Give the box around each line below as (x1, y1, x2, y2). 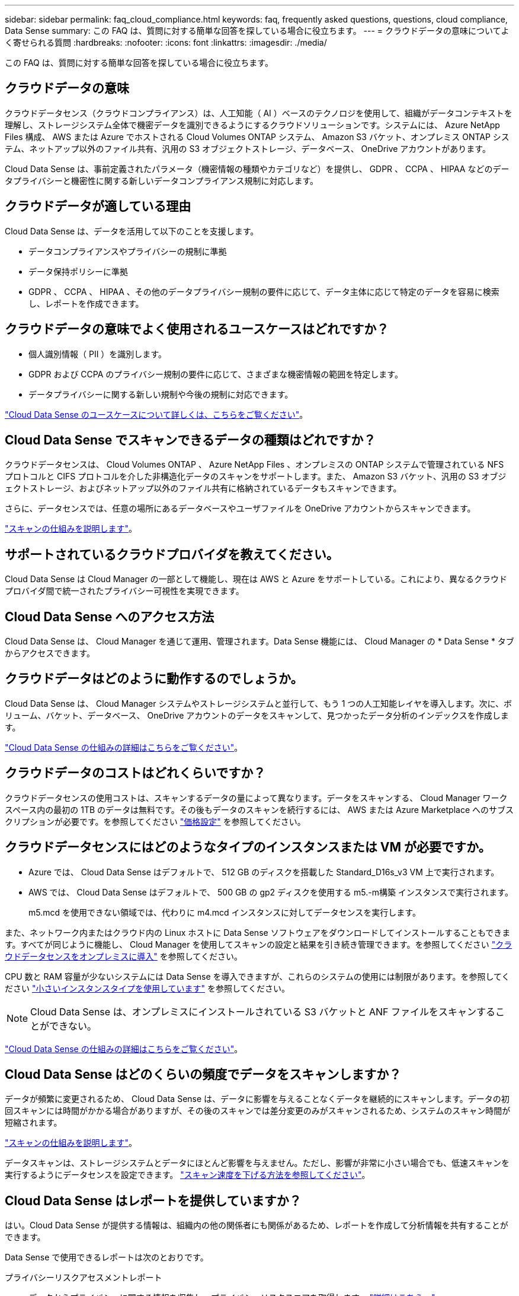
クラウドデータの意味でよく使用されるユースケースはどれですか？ (5, 322, 389, 337)
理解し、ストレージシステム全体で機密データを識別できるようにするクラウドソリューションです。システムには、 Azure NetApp (5, 119, 500, 130)
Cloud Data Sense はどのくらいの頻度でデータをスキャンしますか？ (5, 1067, 402, 1082)
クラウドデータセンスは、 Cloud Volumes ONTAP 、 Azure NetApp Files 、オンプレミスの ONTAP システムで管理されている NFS (5, 459, 504, 470)
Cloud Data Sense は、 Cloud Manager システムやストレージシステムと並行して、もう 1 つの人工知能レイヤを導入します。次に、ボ (5, 698, 512, 709)
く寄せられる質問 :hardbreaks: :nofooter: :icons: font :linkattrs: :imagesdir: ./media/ (5, 37, 327, 47)
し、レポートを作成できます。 (28, 298, 144, 309)
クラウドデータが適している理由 (5, 199, 191, 214)
